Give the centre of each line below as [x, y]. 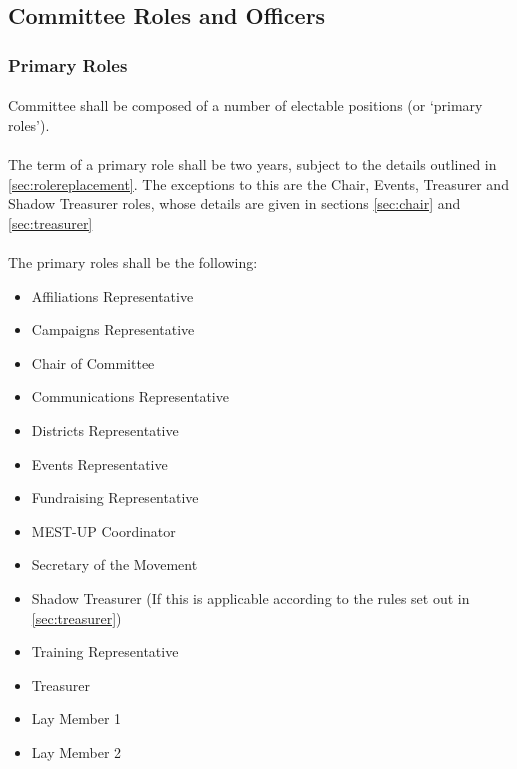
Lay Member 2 [76, 751]
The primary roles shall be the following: [133, 261]
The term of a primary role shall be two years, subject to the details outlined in [252, 164]
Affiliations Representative [112, 295]
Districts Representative [105, 429]
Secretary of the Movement [114, 564]
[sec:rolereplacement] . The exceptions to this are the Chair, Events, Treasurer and [258, 183]
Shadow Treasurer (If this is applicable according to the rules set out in [250, 597]
